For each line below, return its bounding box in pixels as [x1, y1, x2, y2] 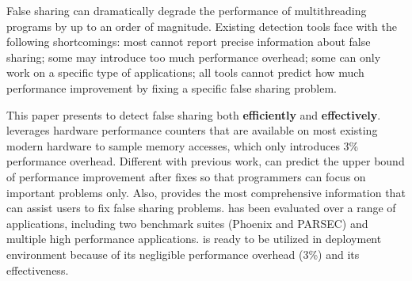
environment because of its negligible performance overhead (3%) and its [6, 245, 360, 262]
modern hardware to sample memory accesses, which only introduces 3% [6, 137, 359, 154]
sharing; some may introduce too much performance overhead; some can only [6, 48, 381, 65]
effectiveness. [6, 261, 69, 278]
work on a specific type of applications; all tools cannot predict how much [6, 64, 364, 81]
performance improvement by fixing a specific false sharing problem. [6, 79, 337, 96]
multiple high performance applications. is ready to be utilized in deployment [6, 230, 382, 247]
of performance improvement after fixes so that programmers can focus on [6, 168, 366, 184]
